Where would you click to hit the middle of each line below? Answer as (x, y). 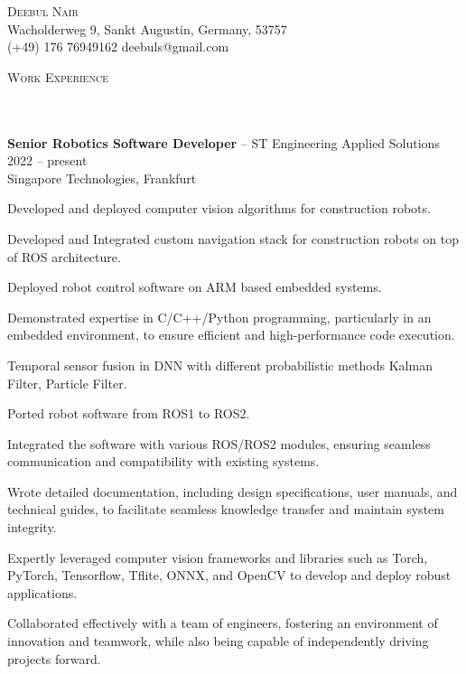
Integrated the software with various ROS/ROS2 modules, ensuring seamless (219, 443)
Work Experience (58, 76)
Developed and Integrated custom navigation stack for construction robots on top (233, 238)
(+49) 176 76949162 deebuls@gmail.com (118, 47)
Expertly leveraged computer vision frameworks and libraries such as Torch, (218, 557)
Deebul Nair (43, 11)
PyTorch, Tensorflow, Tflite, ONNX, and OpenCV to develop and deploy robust (229, 575)
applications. (42, 592)
